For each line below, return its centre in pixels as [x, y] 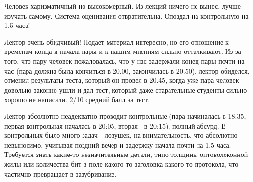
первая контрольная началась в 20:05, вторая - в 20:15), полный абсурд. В [115, 125]
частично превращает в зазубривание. [61, 173]
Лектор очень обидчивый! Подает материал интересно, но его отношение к [117, 41]
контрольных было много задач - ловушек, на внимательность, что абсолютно [121, 135]
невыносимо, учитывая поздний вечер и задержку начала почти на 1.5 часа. [118, 144]
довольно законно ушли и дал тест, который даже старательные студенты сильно [126, 90]
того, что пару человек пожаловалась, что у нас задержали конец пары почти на [125, 61]
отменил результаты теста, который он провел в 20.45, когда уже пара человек [122, 80]
